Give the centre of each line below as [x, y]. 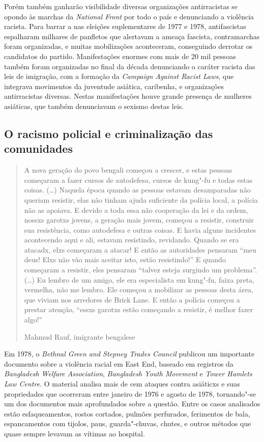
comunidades [38, 148]
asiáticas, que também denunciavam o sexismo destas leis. [94, 106]
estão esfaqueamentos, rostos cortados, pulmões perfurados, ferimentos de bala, [127, 413]
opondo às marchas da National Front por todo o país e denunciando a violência [129, 16]
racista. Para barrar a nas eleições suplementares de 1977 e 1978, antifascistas [125, 26]
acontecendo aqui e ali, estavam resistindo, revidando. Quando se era [131, 240]
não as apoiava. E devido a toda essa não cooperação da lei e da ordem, [136, 210]
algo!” [33, 320]
